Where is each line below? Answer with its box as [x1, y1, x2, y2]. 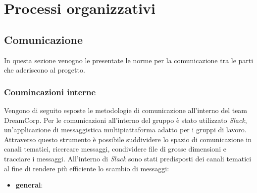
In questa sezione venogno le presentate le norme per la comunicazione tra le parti [4, 55, 254, 65]
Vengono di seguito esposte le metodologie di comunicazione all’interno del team [4, 105, 248, 115]
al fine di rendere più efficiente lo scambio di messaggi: [4, 163, 169, 173]
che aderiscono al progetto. [4, 65, 85, 75]
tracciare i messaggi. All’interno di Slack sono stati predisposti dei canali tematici [4, 153, 252, 163]
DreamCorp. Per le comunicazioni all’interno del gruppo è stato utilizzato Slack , [4, 115, 247, 125]
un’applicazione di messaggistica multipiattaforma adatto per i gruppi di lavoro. [4, 124, 247, 135]
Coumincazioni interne [4, 85, 96, 98]
